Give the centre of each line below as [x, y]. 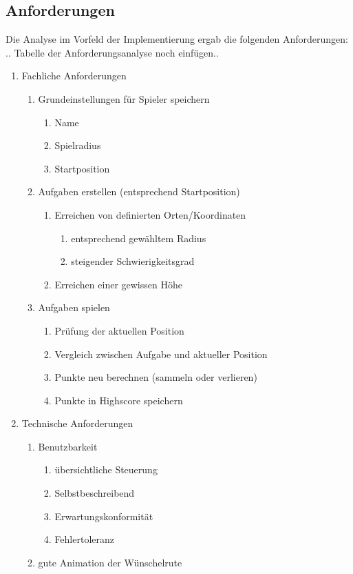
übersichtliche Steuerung [106, 469]
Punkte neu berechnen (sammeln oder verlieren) [156, 377]
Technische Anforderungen [77, 423]
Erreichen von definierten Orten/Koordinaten [150, 214]
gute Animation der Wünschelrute [110, 562]
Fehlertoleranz [85, 539]
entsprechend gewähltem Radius [139, 238]
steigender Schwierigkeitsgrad [133, 261]
